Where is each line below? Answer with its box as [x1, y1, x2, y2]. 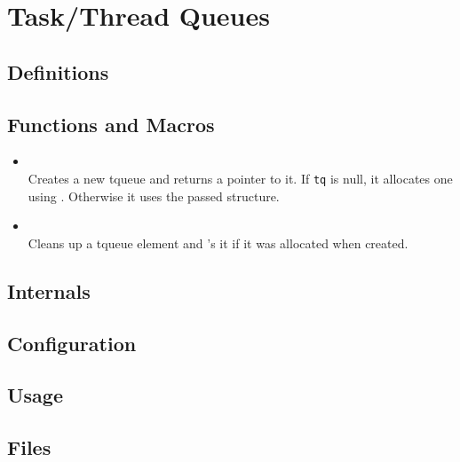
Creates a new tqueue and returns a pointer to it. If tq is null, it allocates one [28, 168, 453, 187]
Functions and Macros [7, 110, 215, 137]
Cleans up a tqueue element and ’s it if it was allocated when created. [28, 233, 408, 252]
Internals [7, 277, 91, 304]
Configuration [7, 329, 137, 356]
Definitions [7, 58, 109, 85]
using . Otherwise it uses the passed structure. [28, 186, 280, 205]
